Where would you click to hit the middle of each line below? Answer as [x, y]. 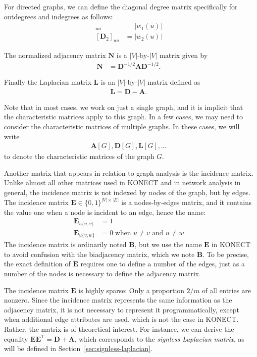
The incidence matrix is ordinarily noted [65, 244]
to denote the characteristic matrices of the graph [79, 156]
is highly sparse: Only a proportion [131, 290]
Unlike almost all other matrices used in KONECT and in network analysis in [122, 182]
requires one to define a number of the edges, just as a [163, 264]
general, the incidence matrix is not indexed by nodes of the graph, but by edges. [127, 192]
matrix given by [184, 55]
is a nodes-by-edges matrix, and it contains [186, 202]
